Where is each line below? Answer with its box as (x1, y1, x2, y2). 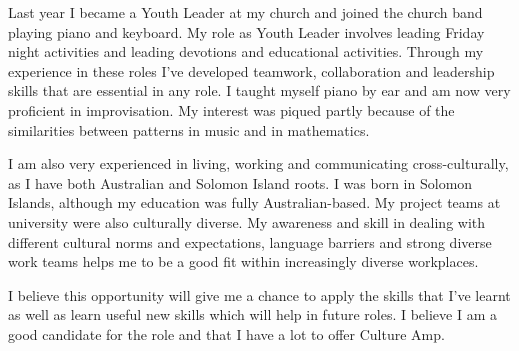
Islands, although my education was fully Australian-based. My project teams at (8, 192, 501, 213)
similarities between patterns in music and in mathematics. (8, 119, 370, 140)
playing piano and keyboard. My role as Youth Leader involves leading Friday (8, 21, 485, 42)
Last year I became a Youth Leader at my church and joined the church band (8, 2, 483, 22)
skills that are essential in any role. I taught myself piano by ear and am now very (8, 80, 511, 101)
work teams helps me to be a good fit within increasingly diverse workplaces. (8, 251, 479, 272)
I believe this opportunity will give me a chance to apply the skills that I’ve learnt (8, 284, 511, 305)
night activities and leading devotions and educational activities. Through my (8, 41, 484, 62)
